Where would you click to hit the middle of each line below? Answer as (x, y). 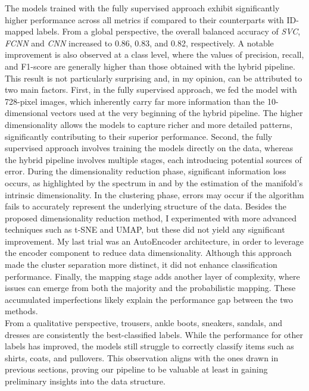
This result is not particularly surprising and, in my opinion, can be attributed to (154, 78)
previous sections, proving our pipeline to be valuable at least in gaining (136, 369)
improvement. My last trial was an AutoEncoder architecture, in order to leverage (154, 241)
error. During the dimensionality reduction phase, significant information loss (146, 171)
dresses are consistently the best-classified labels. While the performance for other (154, 334)
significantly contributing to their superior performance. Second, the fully (139, 136)
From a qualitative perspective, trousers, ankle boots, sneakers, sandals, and (144, 323)
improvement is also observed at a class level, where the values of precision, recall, (154, 54)
